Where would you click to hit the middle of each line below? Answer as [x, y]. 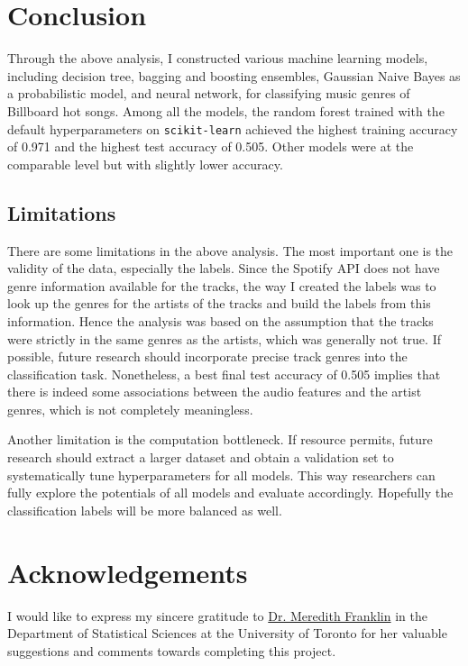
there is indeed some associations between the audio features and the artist [215, 392]
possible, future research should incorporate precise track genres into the [207, 356]
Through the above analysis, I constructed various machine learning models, [218, 58]
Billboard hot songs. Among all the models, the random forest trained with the [226, 110]
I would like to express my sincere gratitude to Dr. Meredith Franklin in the [217, 615]
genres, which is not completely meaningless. [130, 409]
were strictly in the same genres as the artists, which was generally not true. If [224, 338]
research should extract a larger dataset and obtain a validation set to [201, 457]
